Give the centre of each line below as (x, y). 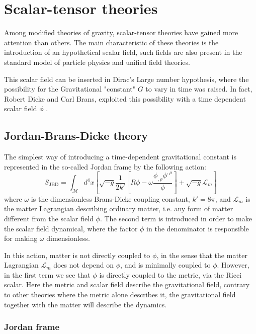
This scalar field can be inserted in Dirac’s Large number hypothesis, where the (126, 79)
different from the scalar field (49, 218)
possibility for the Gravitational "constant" (70, 89)
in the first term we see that (47, 274)
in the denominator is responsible (198, 228)
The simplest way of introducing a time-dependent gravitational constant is (120, 157)
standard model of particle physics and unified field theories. (97, 62)
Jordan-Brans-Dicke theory (76, 136)
